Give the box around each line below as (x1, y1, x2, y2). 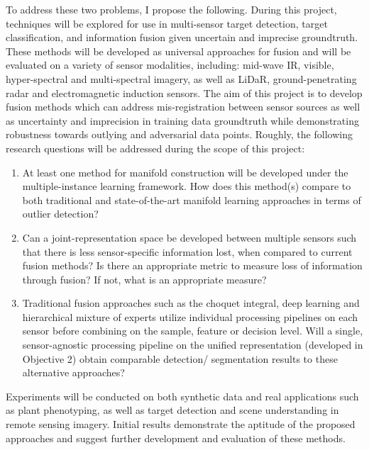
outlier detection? (22, 206, 99, 221)
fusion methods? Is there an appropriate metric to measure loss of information (22, 258, 363, 273)
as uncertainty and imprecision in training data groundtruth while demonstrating (6, 113, 359, 128)
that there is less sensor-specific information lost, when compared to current (22, 244, 353, 259)
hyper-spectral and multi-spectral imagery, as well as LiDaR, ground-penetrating (6, 71, 357, 86)
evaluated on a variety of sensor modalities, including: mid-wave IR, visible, (6, 57, 334, 72)
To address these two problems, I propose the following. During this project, (6, 2, 337, 16)
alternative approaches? (22, 365, 125, 380)
